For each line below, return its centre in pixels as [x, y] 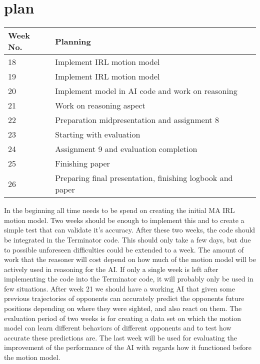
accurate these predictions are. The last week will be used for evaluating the [120, 337]
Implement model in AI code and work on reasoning [146, 91]
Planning [73, 41]
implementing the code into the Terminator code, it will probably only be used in [129, 279]
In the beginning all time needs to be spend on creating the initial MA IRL [119, 210]
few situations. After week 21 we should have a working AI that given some [119, 288]
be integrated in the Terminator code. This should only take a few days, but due [127, 239]
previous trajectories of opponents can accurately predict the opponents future [124, 298]
